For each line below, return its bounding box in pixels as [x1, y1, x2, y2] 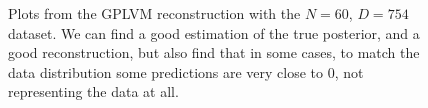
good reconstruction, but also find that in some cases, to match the [8, 42, 420, 63]
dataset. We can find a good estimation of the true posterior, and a [8, 22, 420, 43]
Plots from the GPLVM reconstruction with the [8, 3, 301, 23]
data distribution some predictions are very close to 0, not [8, 61, 364, 82]
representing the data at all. [8, 81, 179, 102]
